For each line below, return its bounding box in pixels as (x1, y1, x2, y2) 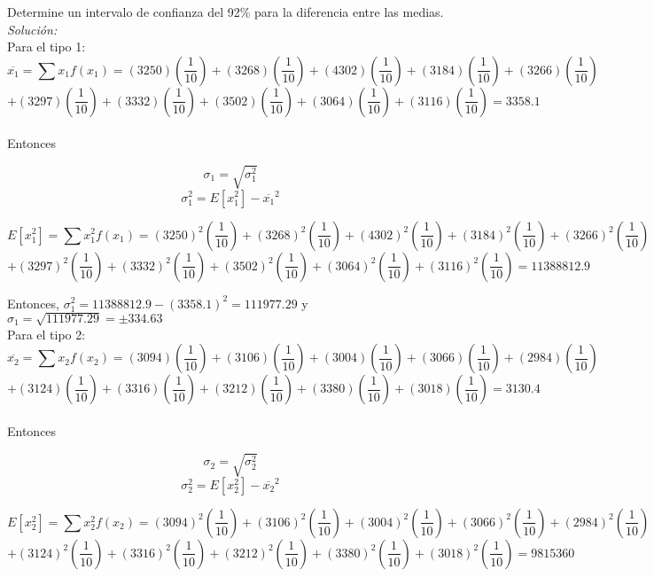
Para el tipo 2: (7, 324, 86, 343)
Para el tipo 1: (7, 37, 86, 56)
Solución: (7, 19, 58, 38)
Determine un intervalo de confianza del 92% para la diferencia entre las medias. (7, 3, 444, 20)
